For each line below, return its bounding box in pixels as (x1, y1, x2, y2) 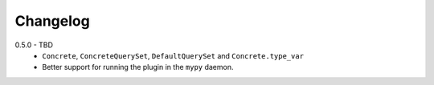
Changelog (14, 12, 90, 30)
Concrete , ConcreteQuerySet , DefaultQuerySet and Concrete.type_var (42, 51, 305, 60)
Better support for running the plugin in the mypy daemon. (42, 63, 234, 72)
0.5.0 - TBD (14, 40, 54, 50)
